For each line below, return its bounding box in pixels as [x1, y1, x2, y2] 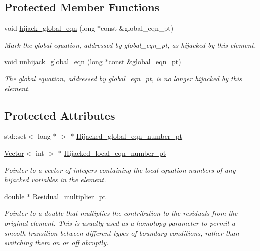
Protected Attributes [4, 107, 115, 123]
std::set [4, 131, 26, 141]
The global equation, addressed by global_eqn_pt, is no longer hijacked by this [4, 73, 242, 83]
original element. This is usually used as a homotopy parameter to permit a [4, 217, 236, 228]
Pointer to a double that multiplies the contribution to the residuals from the [4, 208, 238, 218]
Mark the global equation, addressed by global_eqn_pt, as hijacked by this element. [4, 39, 256, 50]
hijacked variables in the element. [4, 174, 106, 185]
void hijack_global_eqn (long [4, 23, 95, 33]
